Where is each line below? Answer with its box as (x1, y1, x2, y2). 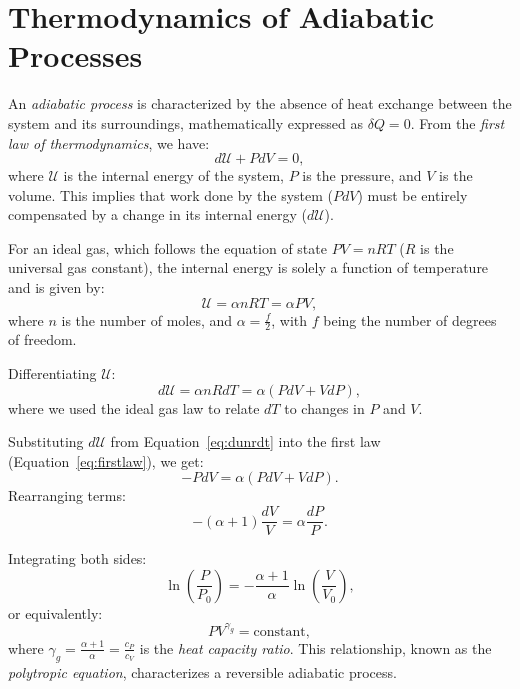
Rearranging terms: (8, 485, 126, 506)
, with (271, 309, 308, 330)
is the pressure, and (302, 165, 422, 186)
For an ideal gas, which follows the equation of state (8, 237, 327, 258)
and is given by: (8, 277, 105, 298)
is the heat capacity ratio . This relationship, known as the (139, 637, 492, 658)
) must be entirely (357, 184, 468, 205)
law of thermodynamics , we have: (8, 132, 210, 153)
